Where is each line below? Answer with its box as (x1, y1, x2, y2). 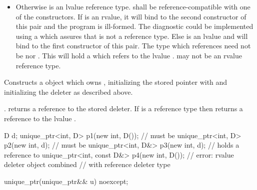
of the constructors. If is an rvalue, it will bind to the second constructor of (15, 11, 246, 21)
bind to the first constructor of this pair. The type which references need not (15, 40, 251, 51)
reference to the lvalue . (4, 113, 76, 123)
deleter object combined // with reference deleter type (4, 159, 170, 170)
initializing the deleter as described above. (4, 86, 133, 97)
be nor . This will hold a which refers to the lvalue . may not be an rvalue (15, 50, 242, 60)
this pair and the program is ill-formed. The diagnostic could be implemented (15, 21, 253, 31)
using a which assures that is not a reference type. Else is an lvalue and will (15, 30, 248, 41)
